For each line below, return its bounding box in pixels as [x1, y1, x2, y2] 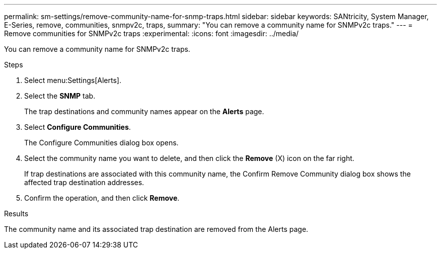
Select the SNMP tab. [24, 92, 96, 100]
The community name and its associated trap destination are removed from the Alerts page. [4, 225, 309, 233]
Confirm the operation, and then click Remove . [24, 194, 180, 202]
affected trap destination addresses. [24, 178, 144, 187]
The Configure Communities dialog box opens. [24, 138, 179, 147]
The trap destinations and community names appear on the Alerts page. [24, 107, 264, 116]
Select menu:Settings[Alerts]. [24, 76, 121, 85]
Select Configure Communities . [24, 123, 131, 131]
